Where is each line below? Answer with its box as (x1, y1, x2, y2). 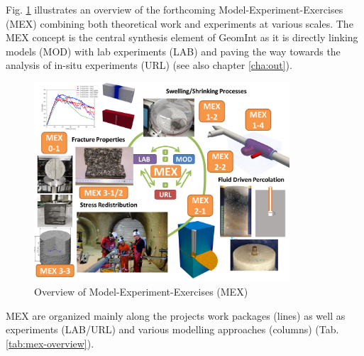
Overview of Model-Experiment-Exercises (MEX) (34, 284, 248, 299)
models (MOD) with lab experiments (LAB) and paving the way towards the (6, 43, 341, 58)
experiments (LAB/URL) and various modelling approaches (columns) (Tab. (6, 322, 339, 337)
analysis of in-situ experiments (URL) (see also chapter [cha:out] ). (6, 58, 292, 72)
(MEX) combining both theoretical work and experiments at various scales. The (6, 16, 353, 31)
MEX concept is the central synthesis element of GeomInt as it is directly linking (6, 30, 358, 45)
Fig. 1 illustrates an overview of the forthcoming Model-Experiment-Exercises (6, 2, 343, 16)
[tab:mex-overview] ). (6, 335, 94, 350)
